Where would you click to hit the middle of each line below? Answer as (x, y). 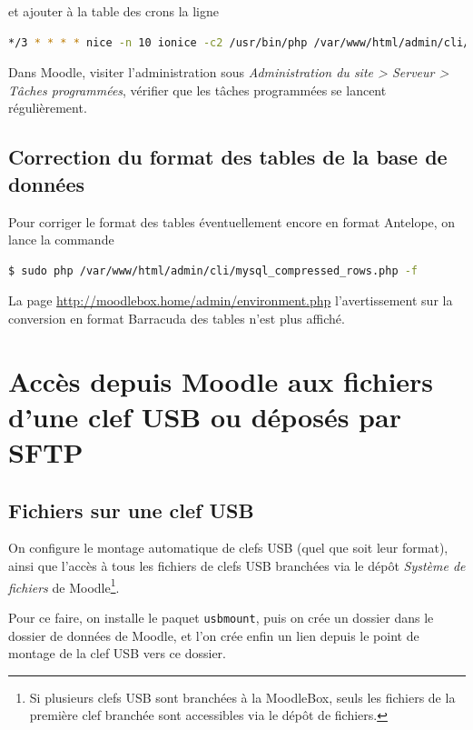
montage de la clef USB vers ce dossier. (118, 653)
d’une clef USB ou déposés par (205, 416)
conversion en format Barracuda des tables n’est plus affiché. (177, 318)
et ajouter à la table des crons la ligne (113, 11)
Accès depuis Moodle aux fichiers (221, 380)
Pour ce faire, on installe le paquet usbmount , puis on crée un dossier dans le (221, 617)
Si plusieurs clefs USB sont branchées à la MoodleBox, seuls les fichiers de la (242, 697)
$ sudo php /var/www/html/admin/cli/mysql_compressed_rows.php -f (213, 270)
